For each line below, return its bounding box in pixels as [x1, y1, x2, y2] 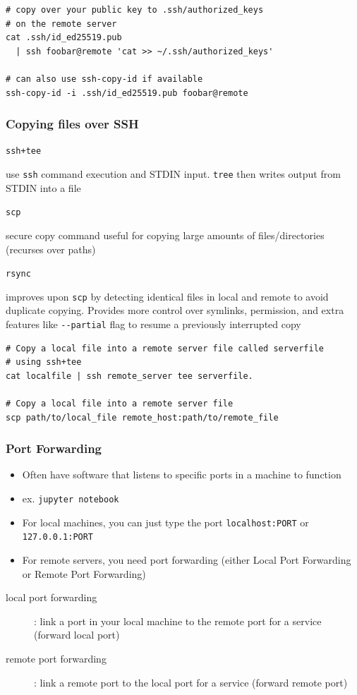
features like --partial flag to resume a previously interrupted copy [6, 317, 301, 332]
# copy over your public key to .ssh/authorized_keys [6, 5, 264, 15]
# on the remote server [6, 18, 117, 29]
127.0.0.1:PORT [22, 532, 94, 543]
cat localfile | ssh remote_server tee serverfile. [6, 370, 253, 381]
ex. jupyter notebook [22, 491, 119, 506]
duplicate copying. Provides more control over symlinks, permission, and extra [6, 303, 344, 318]
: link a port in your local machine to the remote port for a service [34, 613, 322, 628]
